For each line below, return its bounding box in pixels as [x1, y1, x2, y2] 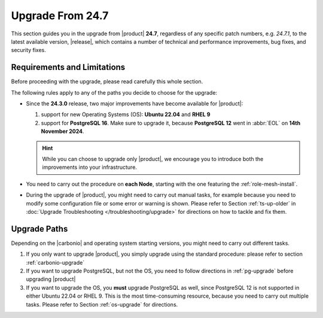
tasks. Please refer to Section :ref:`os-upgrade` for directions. [26, 301, 178, 308]
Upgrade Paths [11, 223, 68, 234]
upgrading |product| [26, 275, 76, 283]
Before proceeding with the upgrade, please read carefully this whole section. [11, 78, 203, 85]
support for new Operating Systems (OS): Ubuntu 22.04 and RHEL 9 [41, 111, 211, 118]
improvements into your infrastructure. [42, 163, 138, 171]
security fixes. [11, 47, 46, 54]
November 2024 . [41, 128, 84, 135]
